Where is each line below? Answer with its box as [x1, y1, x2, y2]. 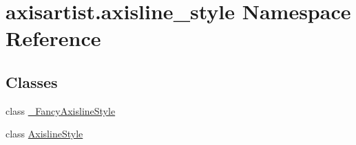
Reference [6, 24, 101, 52]
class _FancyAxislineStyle [6, 103, 116, 118]
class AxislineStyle [6, 126, 83, 141]
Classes [6, 71, 58, 92]
